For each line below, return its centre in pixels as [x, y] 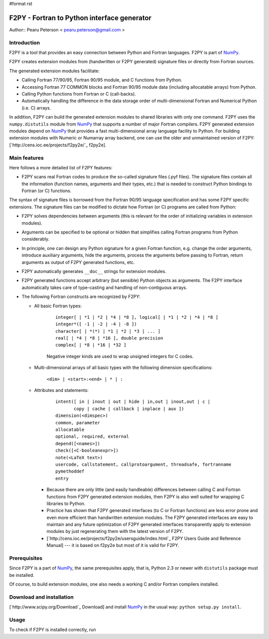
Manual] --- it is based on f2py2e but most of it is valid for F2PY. [113, 545]
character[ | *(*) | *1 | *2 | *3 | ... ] [108, 331]
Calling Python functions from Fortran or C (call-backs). [79, 94]
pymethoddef [70, 471]
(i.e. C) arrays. [36, 108]
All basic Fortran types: [58, 306]
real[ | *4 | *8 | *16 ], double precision [109, 338]
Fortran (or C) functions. [47, 191]
